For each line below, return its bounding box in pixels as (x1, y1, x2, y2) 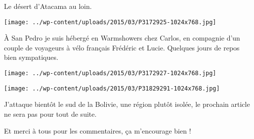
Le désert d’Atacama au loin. (4, 1, 92, 11)
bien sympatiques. (4, 52, 58, 62)
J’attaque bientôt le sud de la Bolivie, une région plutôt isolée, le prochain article (4, 99, 250, 109)
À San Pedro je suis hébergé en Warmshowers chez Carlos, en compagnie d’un (4, 33, 240, 43)
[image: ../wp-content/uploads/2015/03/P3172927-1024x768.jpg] (4, 70, 216, 77)
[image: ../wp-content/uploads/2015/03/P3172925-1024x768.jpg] (4, 18, 216, 26)
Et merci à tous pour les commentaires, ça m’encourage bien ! (4, 125, 191, 136)
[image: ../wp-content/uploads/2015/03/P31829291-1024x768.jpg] (4, 85, 220, 92)
